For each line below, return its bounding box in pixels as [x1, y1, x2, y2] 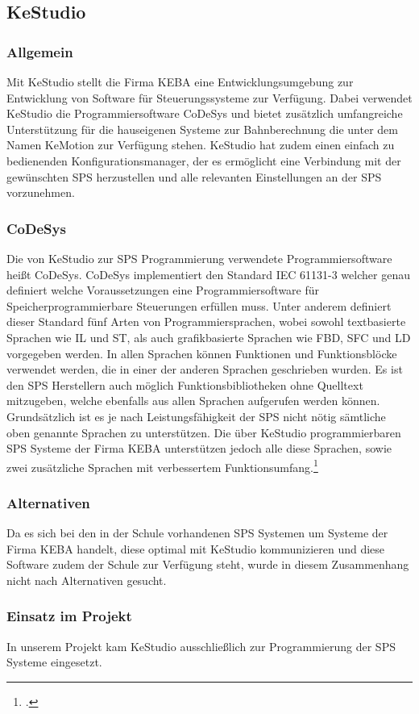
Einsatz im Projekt [6, 606, 132, 626]
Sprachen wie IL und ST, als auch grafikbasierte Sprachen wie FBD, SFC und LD [6, 328, 411, 345]
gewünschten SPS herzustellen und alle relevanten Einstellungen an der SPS [6, 168, 382, 185]
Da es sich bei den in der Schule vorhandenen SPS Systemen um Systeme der [6, 524, 388, 541]
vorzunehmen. [6, 184, 75, 201]
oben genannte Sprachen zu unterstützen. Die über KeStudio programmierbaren [6, 424, 401, 441]
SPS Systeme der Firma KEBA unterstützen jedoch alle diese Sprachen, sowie [6, 440, 392, 457]
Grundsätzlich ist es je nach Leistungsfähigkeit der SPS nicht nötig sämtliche [6, 407, 386, 424]
